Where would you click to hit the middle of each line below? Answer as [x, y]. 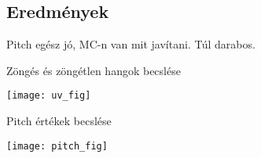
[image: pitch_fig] [57, 146]
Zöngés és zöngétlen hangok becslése [94, 70]
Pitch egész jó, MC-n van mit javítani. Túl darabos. [131, 44]
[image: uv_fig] [49, 96]
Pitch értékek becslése [59, 121]
